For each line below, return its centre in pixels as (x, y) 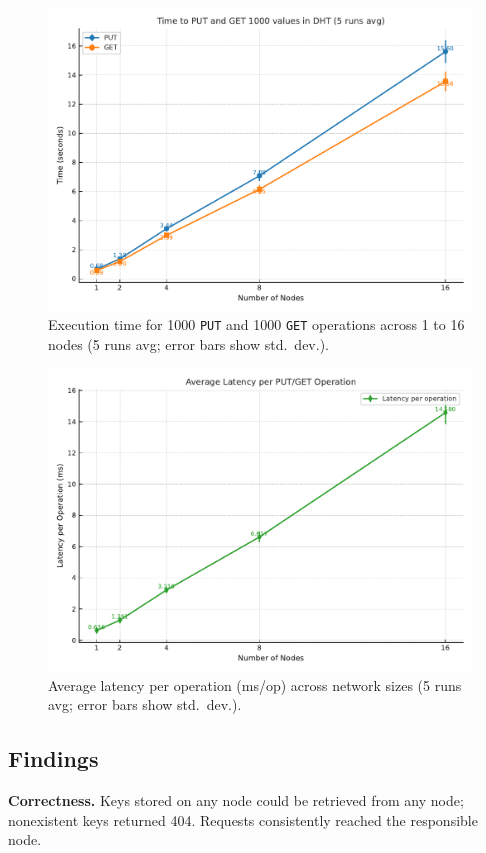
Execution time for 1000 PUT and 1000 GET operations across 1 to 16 (256, 324)
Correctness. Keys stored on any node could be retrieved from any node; (236, 800)
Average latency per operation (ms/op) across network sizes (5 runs (255, 684)
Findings (53, 758)
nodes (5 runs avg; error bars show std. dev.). (188, 343)
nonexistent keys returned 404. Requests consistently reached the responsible (243, 819)
